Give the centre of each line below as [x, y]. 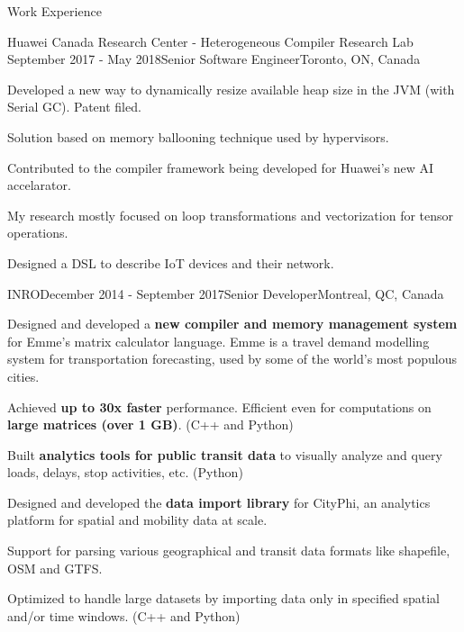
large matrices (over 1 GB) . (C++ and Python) [150, 424]
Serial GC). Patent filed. [74, 107]
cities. [23, 376]
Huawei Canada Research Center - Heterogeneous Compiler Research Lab [210, 41]
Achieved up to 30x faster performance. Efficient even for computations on [219, 406]
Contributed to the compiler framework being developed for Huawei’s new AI [221, 167]
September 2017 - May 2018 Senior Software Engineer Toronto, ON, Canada [214, 59]
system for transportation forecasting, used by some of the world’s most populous [232, 359]
